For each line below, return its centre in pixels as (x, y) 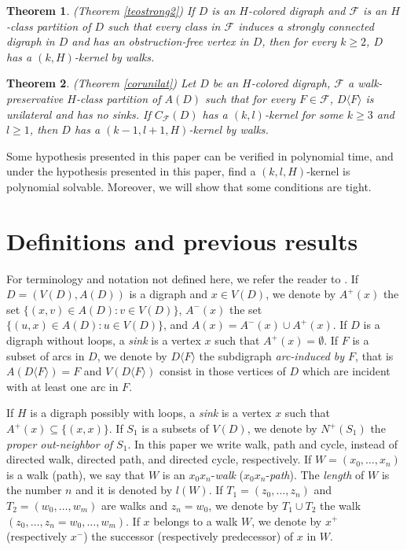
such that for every (250, 98)
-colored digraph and (297, 10)
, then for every (299, 41)
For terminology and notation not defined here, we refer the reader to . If (183, 278)
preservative (35, 98)
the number (34, 490)
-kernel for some (304, 114)
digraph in (31, 41)
